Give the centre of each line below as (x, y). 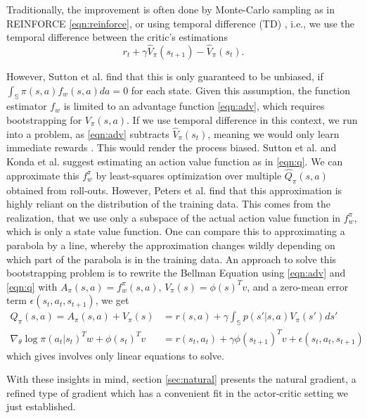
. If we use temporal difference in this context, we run (242, 119)
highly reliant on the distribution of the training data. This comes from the (168, 204)
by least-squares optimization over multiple (189, 175)
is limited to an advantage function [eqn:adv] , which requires (194, 106)
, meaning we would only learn (273, 133)
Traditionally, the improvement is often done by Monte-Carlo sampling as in (171, 9)
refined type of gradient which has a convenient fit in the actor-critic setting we (178, 392)
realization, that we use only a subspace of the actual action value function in (174, 217)
